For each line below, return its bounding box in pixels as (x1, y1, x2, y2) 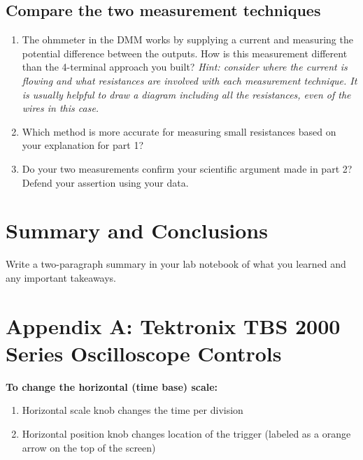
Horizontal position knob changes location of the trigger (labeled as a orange (22, 426, 351, 440)
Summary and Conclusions (6, 216, 268, 245)
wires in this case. (22, 101, 99, 115)
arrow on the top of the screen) (22, 440, 156, 454)
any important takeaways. (6, 270, 117, 285)
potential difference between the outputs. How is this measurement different (22, 45, 348, 60)
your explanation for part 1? (22, 138, 144, 152)
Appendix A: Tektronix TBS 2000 (6, 311, 341, 340)
